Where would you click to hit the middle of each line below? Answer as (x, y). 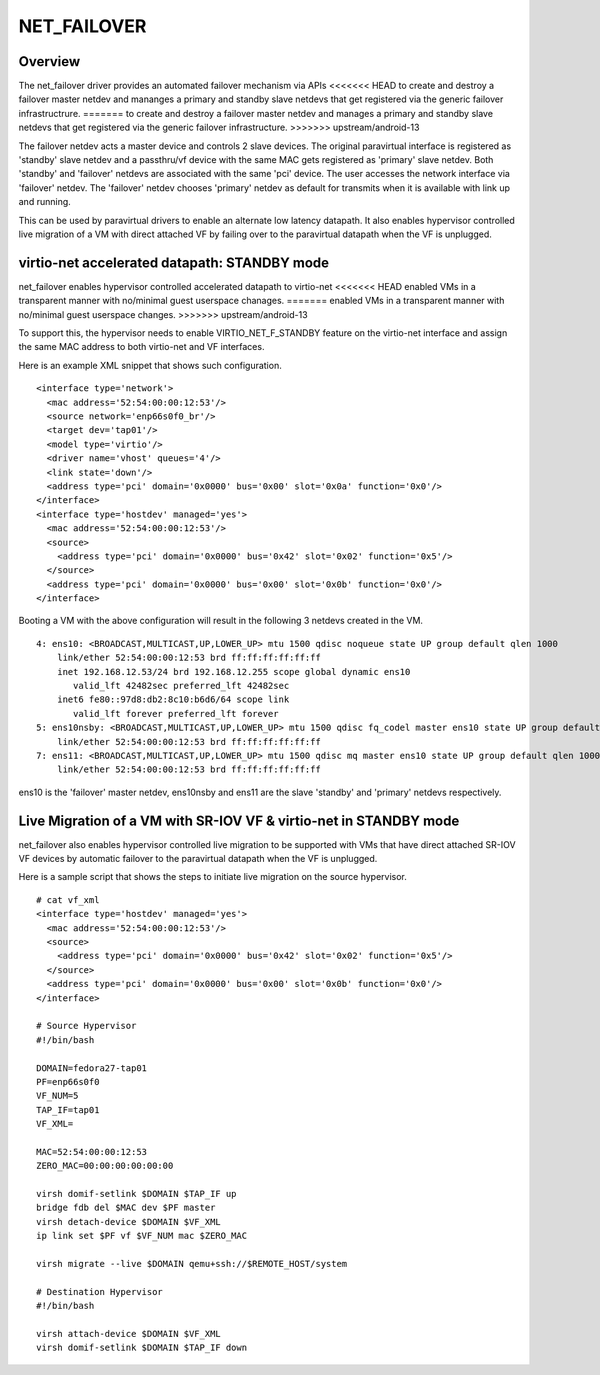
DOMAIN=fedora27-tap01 (92, 1068)
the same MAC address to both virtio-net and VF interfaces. (141, 347)
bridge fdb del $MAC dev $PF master (126, 1208)
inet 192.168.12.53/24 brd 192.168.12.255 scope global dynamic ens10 (233, 671)
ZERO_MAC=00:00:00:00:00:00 (105, 1166)
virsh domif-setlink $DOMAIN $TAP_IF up (136, 1194)
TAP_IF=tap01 (68, 1109)
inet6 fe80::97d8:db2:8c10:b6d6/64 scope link (173, 699)
